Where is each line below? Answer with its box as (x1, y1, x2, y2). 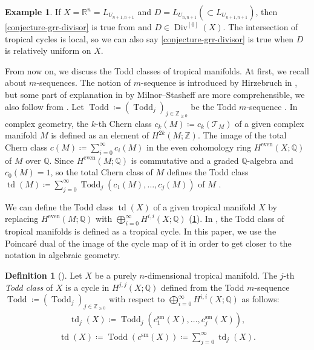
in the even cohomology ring (146, 140, 252, 153)
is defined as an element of (51, 129, 149, 141)
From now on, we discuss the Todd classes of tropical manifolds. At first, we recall (5, 64, 309, 77)
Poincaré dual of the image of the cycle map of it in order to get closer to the (5, 236, 292, 249)
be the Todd (191, 100, 237, 112)
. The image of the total (197, 129, 287, 141)
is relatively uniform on (5, 44, 91, 57)
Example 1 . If (5, 5, 61, 18)
